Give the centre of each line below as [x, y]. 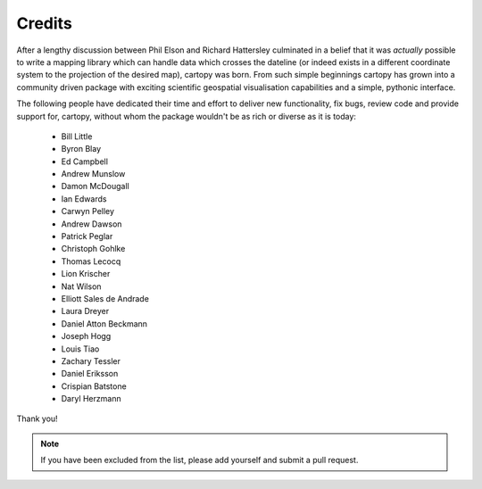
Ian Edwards [84, 199]
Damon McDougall [95, 186]
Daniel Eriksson [90, 374]
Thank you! [37, 419]
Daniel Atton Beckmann [104, 323]
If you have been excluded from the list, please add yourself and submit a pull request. [199, 460]
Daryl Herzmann [91, 399]
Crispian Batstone [94, 386]
